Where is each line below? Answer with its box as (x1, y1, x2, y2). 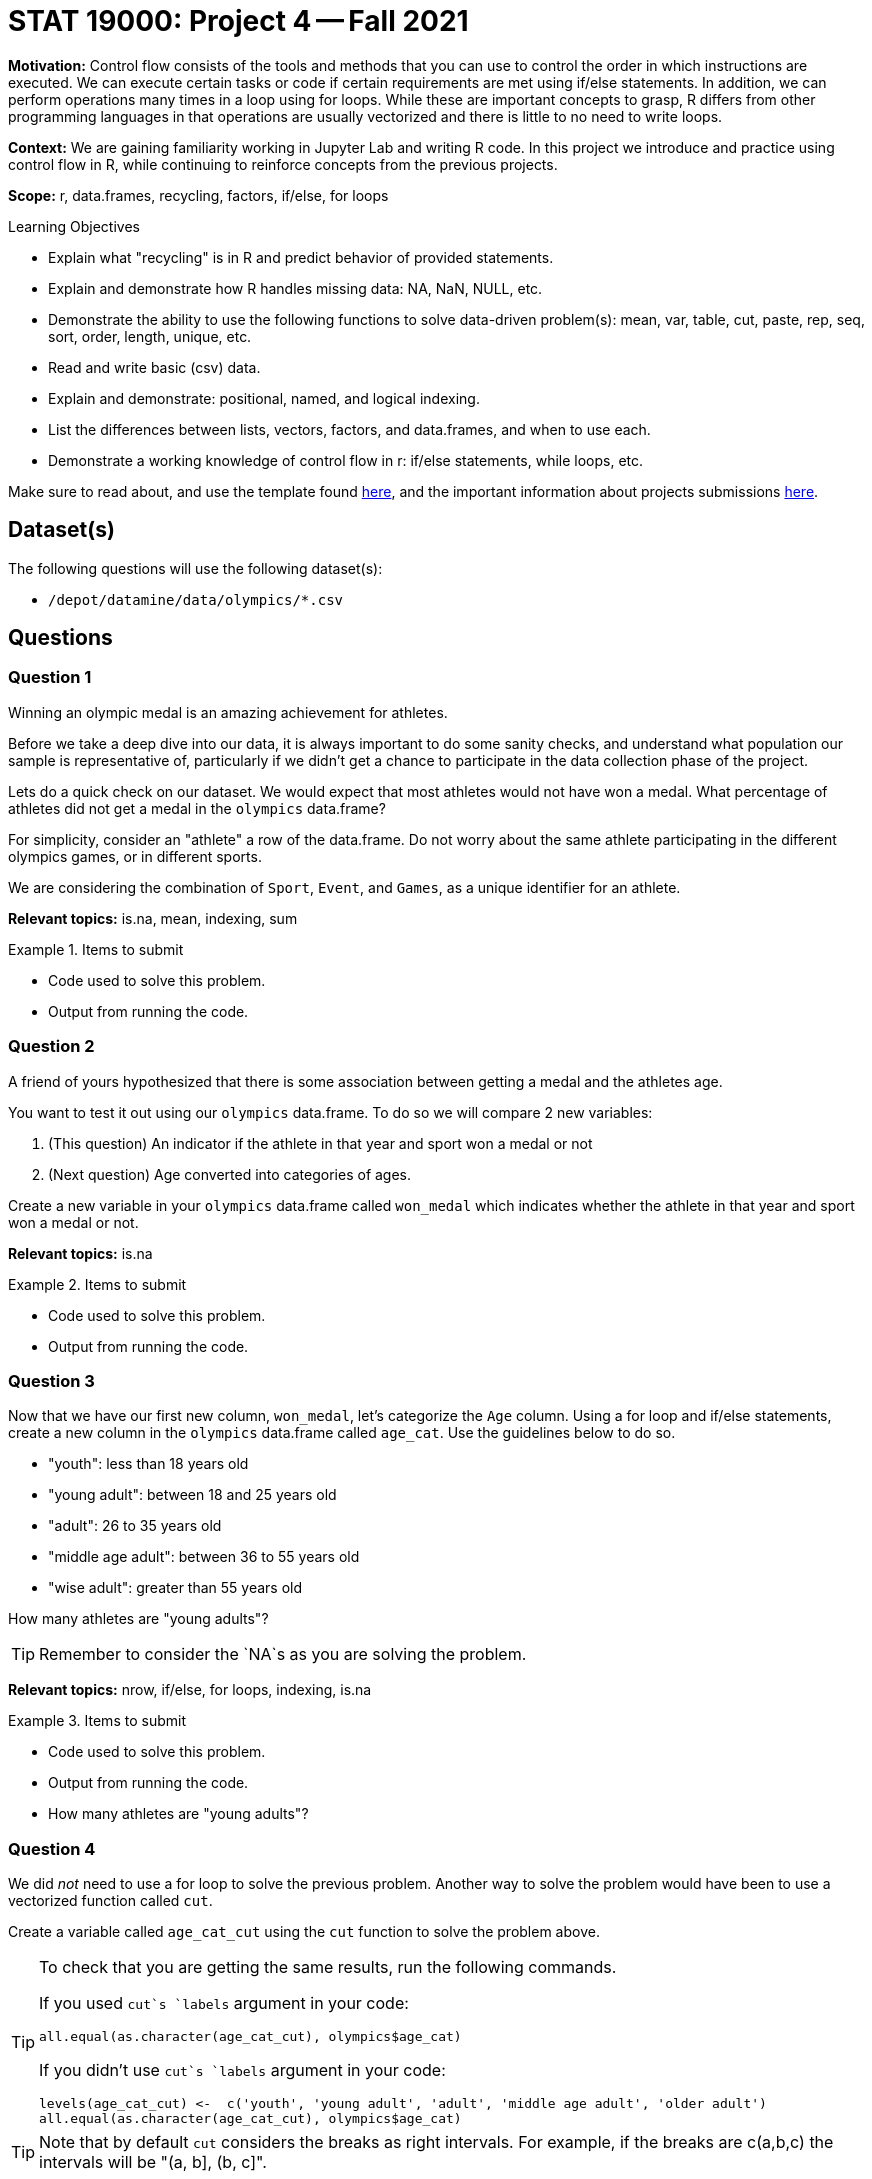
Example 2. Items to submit (8, 1275, 187, 1293)
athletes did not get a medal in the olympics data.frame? (8, 799, 386, 817)
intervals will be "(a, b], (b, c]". (39, 2152, 267, 2173)
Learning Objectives (8, 217, 140, 235)
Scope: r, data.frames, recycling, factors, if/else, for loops (8, 186, 389, 204)
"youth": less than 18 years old (48, 1455, 249, 1473)
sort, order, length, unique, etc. (48, 327, 252, 345)
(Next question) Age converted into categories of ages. (48, 1165, 412, 1183)
